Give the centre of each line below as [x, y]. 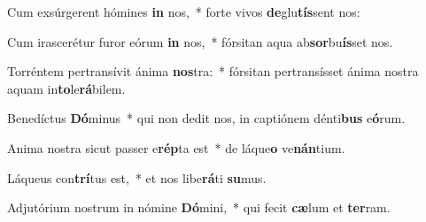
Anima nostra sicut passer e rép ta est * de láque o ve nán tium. [176, 147]
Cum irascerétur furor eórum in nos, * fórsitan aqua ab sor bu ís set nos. [200, 41]
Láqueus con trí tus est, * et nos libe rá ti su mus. [137, 177]
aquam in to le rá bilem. [66, 88]
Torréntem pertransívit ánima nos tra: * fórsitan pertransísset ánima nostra [213, 71]
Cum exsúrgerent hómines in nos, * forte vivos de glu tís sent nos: [184, 11]
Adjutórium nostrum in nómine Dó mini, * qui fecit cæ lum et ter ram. [199, 207]
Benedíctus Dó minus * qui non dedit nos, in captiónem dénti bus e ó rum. [206, 118]
